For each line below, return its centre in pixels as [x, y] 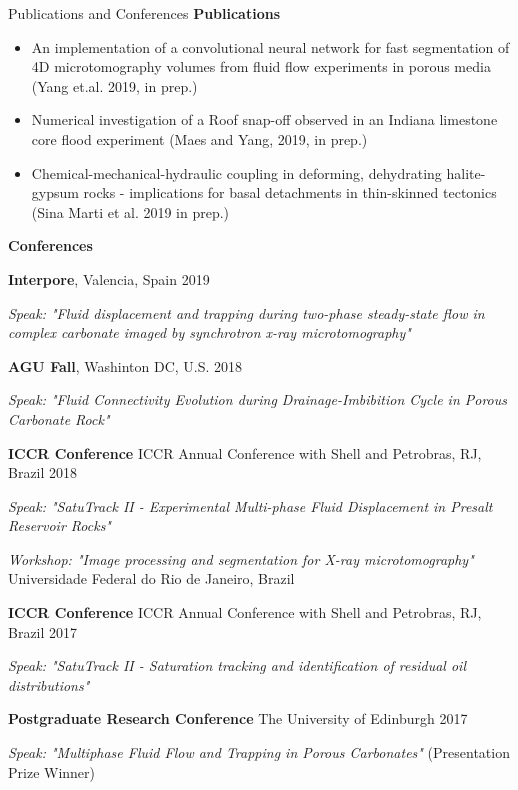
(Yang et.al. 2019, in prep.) [114, 85]
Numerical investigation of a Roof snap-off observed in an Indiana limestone [264, 119]
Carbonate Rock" [59, 418]
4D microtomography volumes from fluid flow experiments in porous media [261, 66]
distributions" [49, 684]
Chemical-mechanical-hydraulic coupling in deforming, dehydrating [236, 172]
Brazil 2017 [43, 631]
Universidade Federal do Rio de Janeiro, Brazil [151, 578]
